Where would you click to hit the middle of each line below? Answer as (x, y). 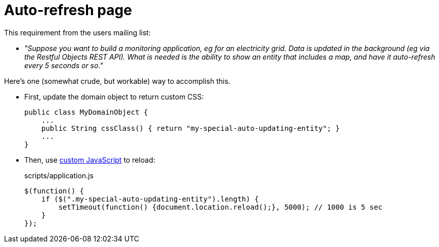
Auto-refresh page (68, 10)
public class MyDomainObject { (86, 112)
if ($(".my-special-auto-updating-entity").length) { (150, 199)
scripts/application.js (59, 175)
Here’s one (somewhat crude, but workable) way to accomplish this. (117, 81)
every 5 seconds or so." (64, 65)
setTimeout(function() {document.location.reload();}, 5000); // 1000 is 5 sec (221, 207)
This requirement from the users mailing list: (77, 32)
